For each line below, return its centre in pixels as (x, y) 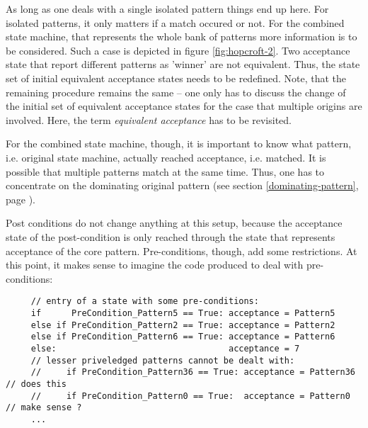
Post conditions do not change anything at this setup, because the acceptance (174, 223)
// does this (36, 384)
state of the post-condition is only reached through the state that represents (171, 236)
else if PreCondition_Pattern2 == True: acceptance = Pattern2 (183, 325)
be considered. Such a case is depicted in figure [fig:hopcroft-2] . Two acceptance (178, 50)
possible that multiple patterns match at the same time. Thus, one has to (165, 171)
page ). (21, 199)
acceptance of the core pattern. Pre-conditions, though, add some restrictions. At (182, 250)
